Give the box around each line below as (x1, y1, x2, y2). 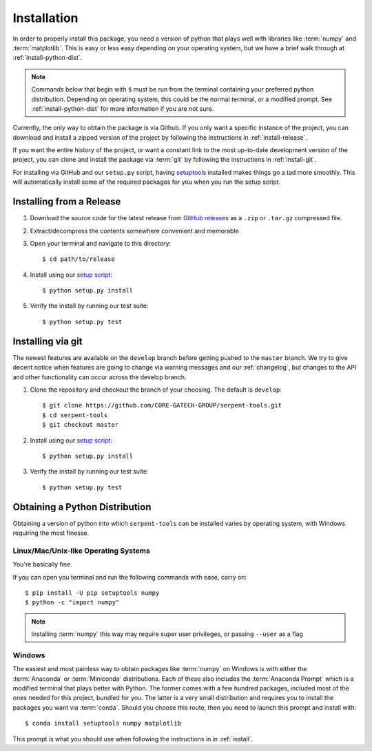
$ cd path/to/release (42, 255, 115, 263)
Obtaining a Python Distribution (12, 501, 152, 513)
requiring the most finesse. (12, 529, 90, 537)
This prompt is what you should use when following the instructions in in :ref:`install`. (12, 734, 254, 743)
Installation (12, 10, 79, 25)
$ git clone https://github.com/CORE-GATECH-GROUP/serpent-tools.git (42, 401, 282, 410)
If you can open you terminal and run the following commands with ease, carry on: (12, 573, 247, 581)
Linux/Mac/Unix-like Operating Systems (12, 546, 151, 556)
